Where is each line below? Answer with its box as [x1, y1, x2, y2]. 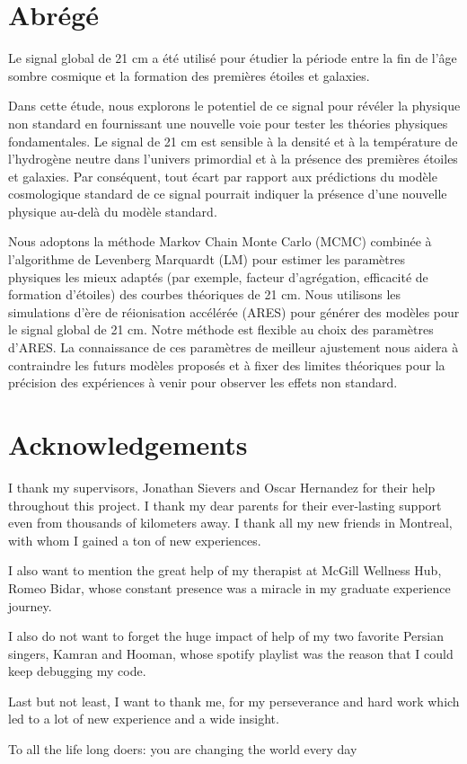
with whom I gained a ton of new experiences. [8, 530, 261, 549]
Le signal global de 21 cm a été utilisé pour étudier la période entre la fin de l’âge [8, 49, 457, 67]
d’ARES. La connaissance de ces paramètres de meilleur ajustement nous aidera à [8, 338, 459, 357]
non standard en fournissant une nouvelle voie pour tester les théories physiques [8, 113, 448, 132]
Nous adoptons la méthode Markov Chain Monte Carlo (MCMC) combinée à [8, 232, 432, 251]
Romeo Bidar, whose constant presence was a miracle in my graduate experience [8, 578, 451, 597]
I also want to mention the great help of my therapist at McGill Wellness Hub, [8, 561, 442, 580]
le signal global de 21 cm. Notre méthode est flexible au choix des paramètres [8, 320, 434, 339]
